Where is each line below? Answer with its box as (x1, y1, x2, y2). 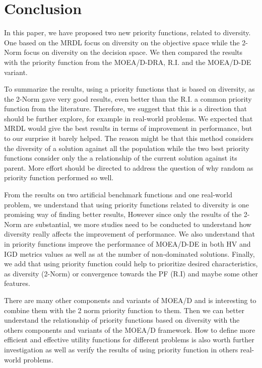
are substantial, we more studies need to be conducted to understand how (24, 218, 251, 229)
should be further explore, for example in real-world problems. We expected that (4, 113, 253, 123)
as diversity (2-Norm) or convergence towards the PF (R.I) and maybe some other (4, 268, 258, 278)
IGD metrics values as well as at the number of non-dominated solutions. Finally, (4, 248, 255, 259)
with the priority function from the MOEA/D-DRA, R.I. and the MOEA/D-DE (4, 56, 251, 67)
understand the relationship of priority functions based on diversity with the (4, 315, 240, 325)
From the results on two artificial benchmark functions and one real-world (4, 189, 232, 200)
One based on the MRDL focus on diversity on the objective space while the (4, 37, 240, 47)
